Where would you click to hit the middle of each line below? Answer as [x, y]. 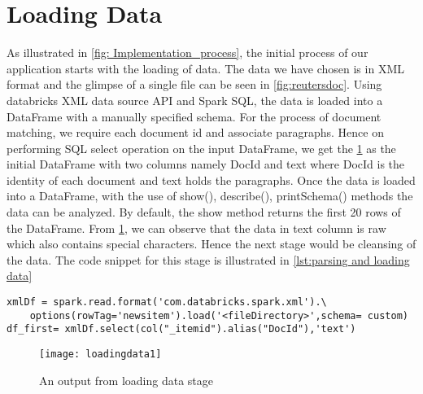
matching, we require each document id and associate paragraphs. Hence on [195, 132]
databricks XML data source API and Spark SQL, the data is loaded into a [195, 100]
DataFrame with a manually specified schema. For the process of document [194, 116]
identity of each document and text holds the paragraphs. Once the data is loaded [211, 179]
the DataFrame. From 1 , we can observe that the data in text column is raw [196, 228]
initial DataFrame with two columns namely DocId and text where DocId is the [206, 164]
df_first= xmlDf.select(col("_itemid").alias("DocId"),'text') [181, 329]
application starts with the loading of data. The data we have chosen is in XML [205, 68]
